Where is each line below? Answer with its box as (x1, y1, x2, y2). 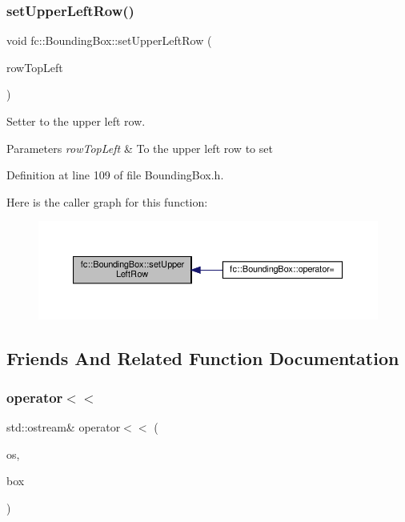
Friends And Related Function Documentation (6, 345, 399, 370)
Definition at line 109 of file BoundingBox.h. (6, 167, 224, 183)
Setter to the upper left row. (6, 113, 146, 129)
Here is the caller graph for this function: (6, 193, 208, 210)
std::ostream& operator (6, 419, 121, 436)
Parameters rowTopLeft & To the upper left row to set (6, 139, 273, 156)
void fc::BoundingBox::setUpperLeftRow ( (6, 32, 212, 49)
